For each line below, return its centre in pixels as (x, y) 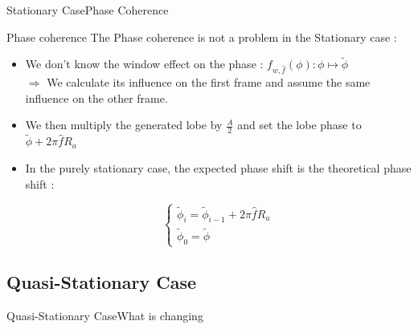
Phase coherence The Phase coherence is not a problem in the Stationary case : (202, 37)
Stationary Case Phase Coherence (88, 10)
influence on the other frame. (96, 97)
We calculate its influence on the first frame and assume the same (209, 82)
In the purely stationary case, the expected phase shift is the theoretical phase (218, 167)
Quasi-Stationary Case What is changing (105, 315)
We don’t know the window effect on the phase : (144, 64)
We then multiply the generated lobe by (124, 125)
